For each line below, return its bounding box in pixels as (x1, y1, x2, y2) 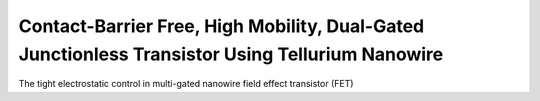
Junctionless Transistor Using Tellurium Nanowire (18, 43, 444, 65)
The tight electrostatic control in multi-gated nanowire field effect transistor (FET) (18, 78, 354, 90)
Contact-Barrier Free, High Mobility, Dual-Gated (18, 15, 425, 37)
